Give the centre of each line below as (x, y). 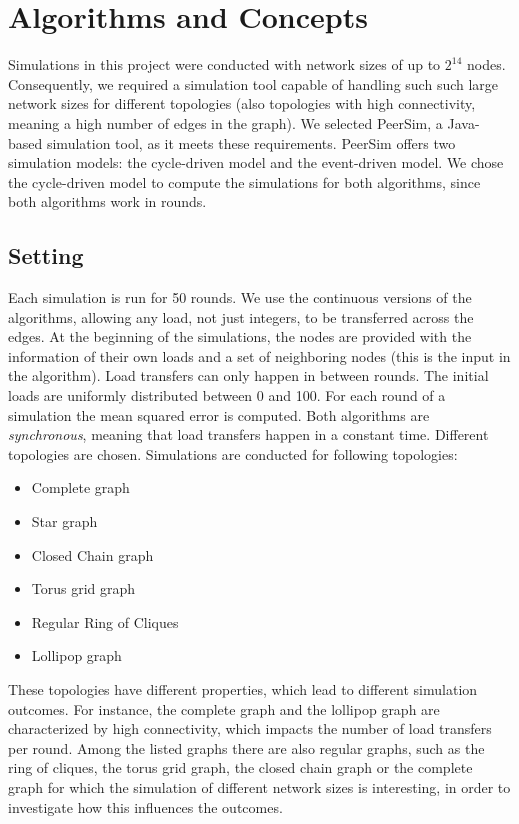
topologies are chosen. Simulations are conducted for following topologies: (233, 453)
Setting (46, 255)
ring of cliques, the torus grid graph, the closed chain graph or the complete (240, 767)
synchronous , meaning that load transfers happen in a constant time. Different (248, 434)
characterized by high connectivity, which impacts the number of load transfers (250, 728)
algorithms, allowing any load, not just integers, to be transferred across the (241, 316)
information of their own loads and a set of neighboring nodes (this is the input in (259, 355)
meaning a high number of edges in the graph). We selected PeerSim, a (225, 122)
